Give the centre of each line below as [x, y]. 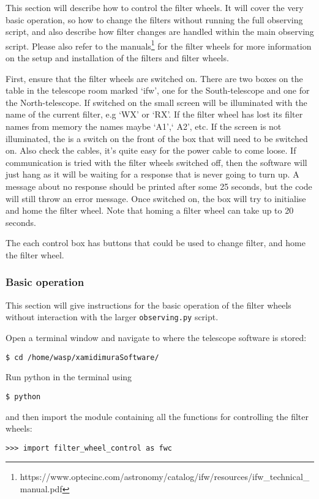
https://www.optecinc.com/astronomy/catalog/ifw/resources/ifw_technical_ [165, 477]
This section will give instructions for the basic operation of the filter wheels [148, 305]
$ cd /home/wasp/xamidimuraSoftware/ [82, 357]
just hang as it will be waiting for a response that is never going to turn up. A [152, 174]
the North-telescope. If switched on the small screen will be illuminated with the [156, 102]
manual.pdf [41, 488]
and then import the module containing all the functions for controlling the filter [157, 416]
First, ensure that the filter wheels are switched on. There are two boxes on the [154, 78]
